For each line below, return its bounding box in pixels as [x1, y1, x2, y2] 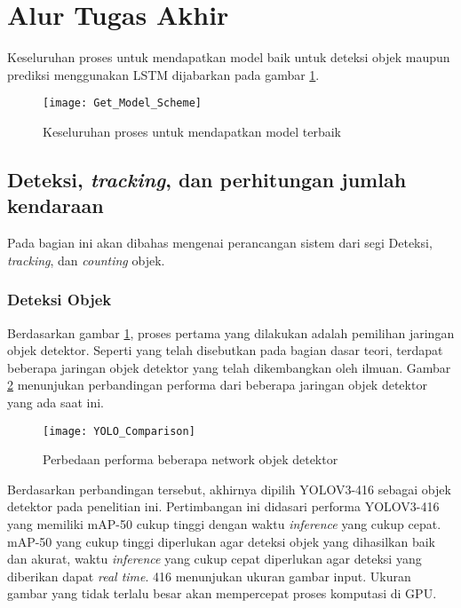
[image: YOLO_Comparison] [43, 424, 195, 438]
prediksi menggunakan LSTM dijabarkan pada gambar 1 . [7, 65, 320, 83]
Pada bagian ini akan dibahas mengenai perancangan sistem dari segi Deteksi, [7, 233, 433, 252]
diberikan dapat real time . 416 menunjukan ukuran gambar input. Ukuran [7, 566, 411, 585]
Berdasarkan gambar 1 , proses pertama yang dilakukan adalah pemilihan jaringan [7, 323, 455, 342]
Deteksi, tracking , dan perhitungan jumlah [7, 165, 407, 193]
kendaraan [7, 192, 104, 219]
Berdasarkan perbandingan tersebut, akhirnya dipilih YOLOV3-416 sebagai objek [7, 479, 451, 498]
